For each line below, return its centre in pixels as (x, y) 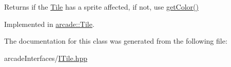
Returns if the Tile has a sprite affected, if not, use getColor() (101, 7)
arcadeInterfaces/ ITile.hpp (46, 58)
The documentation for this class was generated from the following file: (116, 41)
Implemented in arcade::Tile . (49, 24)
